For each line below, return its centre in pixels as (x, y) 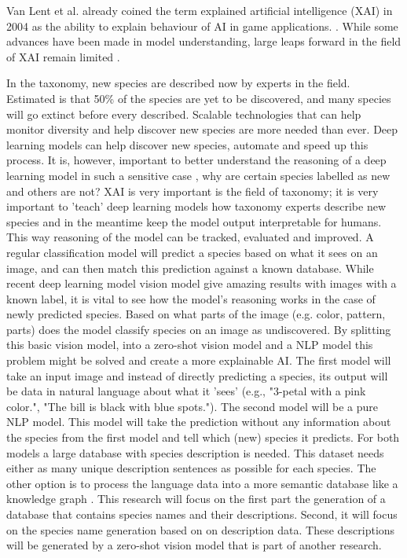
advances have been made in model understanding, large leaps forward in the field (204, 41)
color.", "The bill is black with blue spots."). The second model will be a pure (192, 406)
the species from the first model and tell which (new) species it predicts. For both (203, 437)
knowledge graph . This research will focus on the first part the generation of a (196, 499)
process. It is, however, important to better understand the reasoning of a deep (196, 160)
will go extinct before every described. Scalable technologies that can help (184, 114)
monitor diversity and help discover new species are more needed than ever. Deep (202, 129)
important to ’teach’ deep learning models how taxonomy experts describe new (196, 206)
